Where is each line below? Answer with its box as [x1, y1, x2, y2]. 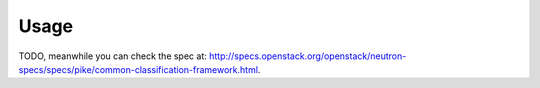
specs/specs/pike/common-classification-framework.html [18, 63, 259, 75]
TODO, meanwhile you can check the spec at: [18, 50, 207, 62]
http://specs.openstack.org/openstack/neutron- [208, 50, 407, 62]
